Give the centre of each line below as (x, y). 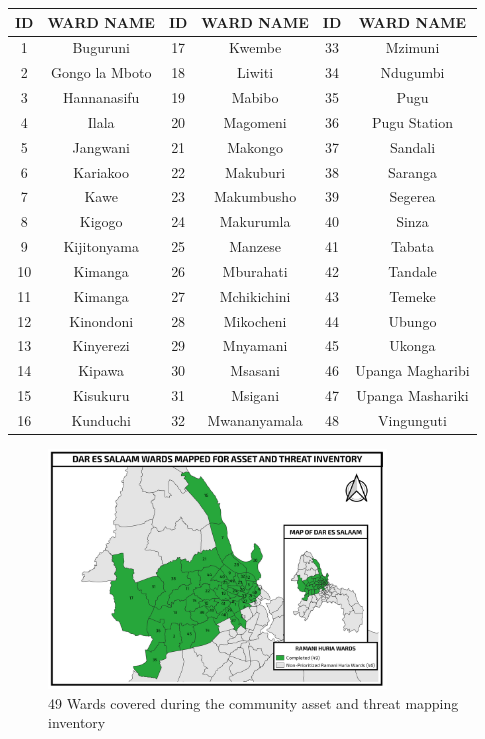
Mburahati (255, 270)
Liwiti (255, 72)
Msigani (255, 395)
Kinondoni (101, 320)
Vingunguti (412, 420)
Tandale (412, 270)
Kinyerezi (101, 345)
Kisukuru (101, 395)
